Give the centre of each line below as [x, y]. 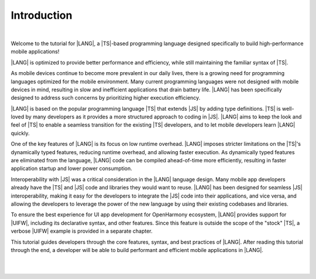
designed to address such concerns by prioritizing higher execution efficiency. [106, 98]
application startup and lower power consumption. [71, 169]
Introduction [42, 15]
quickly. [20, 133]
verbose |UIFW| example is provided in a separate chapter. [82, 231]
